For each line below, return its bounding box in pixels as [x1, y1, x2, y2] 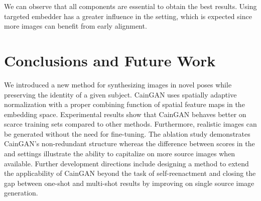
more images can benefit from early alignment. [4, 21, 147, 31]
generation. [4, 187, 38, 198]
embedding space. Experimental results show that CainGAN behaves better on [4, 109, 246, 119]
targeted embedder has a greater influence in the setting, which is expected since [4, 11, 252, 21]
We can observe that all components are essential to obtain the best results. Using [4, 1, 257, 11]
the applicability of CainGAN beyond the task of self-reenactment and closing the [4, 168, 256, 178]
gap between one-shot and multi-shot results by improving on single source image [4, 177, 254, 188]
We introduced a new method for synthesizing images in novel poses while [4, 79, 232, 89]
